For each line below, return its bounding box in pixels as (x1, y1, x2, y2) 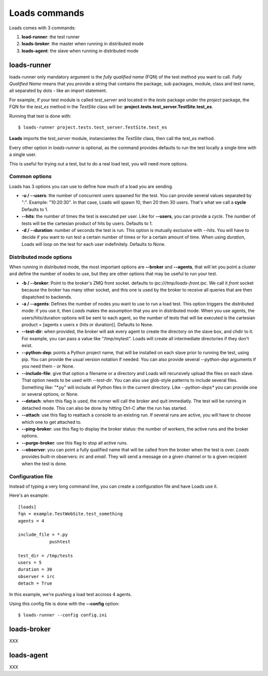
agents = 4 (18, 518, 45, 524)
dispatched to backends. (21, 294, 72, 300)
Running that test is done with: (9, 113, 71, 119)
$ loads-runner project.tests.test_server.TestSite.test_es (18, 124, 167, 130)
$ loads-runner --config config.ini (18, 612, 107, 618)
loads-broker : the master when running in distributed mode (21, 41, 144, 47)
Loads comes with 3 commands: (9, 25, 76, 31)
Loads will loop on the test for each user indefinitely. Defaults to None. (21, 241, 166, 247)
